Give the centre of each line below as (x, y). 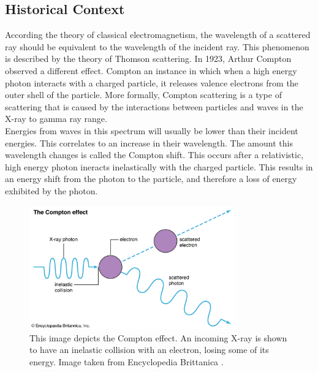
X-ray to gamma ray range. (56, 119)
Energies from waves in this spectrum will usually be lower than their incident (152, 130)
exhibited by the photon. (51, 190)
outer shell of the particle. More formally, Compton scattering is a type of (143, 95)
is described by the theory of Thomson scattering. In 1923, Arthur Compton (148, 59)
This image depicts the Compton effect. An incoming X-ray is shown (158, 337)
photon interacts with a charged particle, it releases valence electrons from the (152, 82)
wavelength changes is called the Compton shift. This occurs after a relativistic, (154, 155)
